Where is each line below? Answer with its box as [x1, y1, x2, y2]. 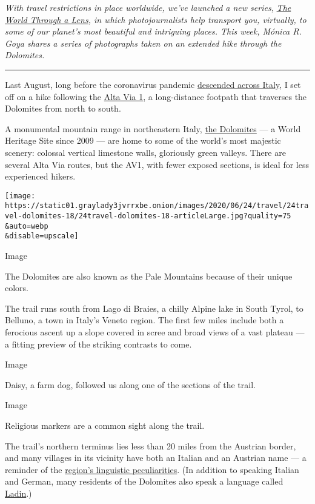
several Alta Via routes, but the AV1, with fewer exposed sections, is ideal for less [5, 158, 309, 170]
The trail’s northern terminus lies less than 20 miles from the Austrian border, [5, 439, 296, 452]
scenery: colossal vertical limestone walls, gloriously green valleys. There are [5, 146, 286, 158]
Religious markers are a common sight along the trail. [5, 418, 205, 431]
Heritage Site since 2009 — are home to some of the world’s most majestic [5, 134, 281, 147]
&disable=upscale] [5, 232, 79, 241]
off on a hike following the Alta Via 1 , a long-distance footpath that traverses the [5, 90, 307, 102]
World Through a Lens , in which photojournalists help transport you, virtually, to [5, 13, 307, 25]
